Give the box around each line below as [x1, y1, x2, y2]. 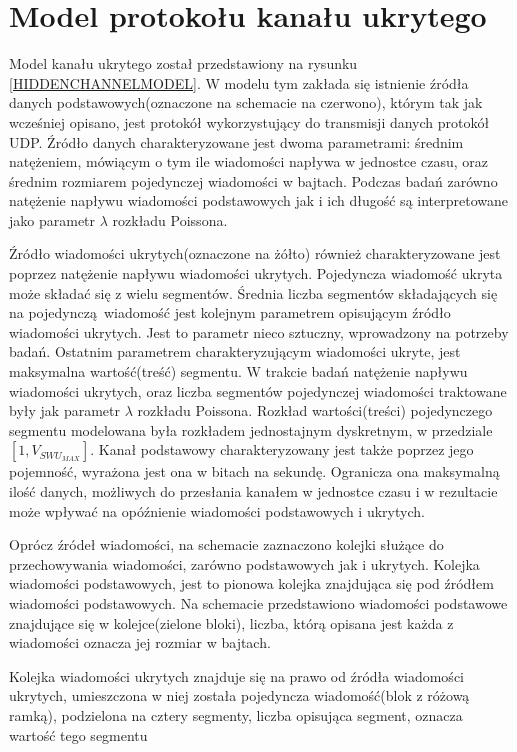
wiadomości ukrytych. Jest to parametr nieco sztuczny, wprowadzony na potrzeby [9, 321, 509, 342]
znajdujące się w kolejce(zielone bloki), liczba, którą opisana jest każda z [9, 612, 454, 633]
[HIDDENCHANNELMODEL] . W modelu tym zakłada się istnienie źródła [9, 72, 469, 93]
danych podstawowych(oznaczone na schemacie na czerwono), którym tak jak [9, 92, 483, 113]
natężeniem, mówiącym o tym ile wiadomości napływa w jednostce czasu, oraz [9, 151, 488, 172]
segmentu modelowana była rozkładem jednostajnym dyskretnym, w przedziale [9, 419, 493, 440]
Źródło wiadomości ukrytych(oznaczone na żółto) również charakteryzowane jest [9, 243, 501, 264]
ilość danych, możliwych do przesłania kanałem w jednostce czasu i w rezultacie [9, 481, 498, 501]
